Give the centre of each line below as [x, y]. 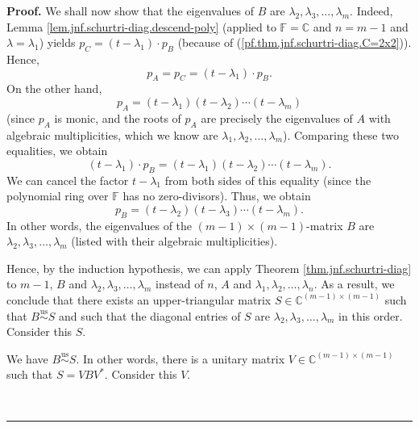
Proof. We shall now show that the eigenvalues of [131, 10]
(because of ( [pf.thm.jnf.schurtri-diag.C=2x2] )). [295, 42]
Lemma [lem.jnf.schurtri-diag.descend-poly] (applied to [141, 26]
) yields [57, 42]
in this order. [371, 315]
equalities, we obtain [57, 151]
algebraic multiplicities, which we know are [112, 134]
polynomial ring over [58, 196]
